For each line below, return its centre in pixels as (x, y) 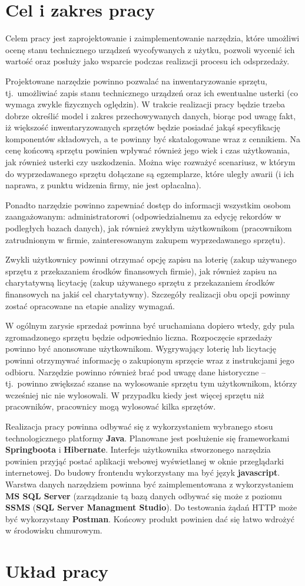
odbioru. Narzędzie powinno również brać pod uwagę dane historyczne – (136, 371)
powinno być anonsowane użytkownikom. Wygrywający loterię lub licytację (141, 348)
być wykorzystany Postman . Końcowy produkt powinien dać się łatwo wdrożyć (150, 518)
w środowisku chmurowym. (54, 530)
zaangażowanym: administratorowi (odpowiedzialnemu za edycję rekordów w (143, 216)
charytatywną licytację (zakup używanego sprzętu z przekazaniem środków (140, 282)
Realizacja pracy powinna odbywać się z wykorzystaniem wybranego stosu (139, 426)
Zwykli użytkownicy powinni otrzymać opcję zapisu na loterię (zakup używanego (151, 259)
